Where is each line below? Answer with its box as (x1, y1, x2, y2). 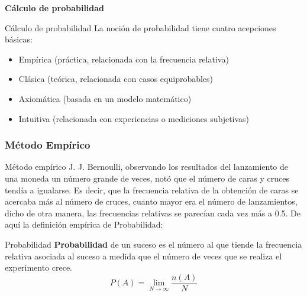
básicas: (5, 33, 33, 45)
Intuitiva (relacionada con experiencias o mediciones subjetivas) (18, 112, 250, 124)
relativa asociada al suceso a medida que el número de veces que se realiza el (5, 249, 282, 262)
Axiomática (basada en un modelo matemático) (18, 92, 192, 104)
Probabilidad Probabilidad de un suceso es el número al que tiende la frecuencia (5, 238, 302, 250)
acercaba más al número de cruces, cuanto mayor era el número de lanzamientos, (5, 195, 298, 208)
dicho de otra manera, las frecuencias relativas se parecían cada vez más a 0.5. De (5, 206, 301, 219)
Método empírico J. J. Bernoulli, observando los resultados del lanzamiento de (5, 160, 289, 173)
